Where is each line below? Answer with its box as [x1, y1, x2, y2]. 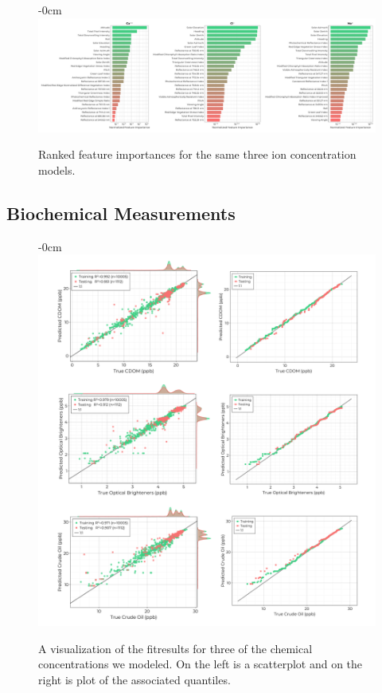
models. [38, 162, 76, 179]
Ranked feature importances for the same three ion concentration [38, 146, 357, 163]
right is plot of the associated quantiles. [38, 671, 231, 688]
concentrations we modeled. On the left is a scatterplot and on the [38, 656, 363, 672]
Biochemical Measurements [6, 201, 236, 226]
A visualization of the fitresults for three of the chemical [38, 640, 313, 656]
